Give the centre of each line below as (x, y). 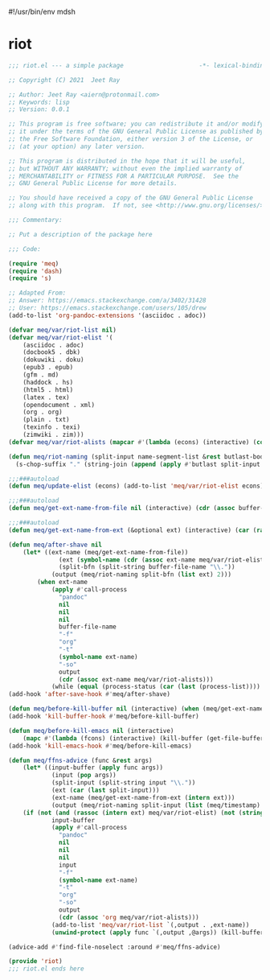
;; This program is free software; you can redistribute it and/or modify (136, 124)
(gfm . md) (41, 375)
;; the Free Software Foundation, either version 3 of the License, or (131, 139)
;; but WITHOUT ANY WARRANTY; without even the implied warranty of (125, 168)
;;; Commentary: (35, 220)
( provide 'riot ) (35, 961)
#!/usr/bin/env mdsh (42, 12)
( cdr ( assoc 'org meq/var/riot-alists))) (129, 917)
